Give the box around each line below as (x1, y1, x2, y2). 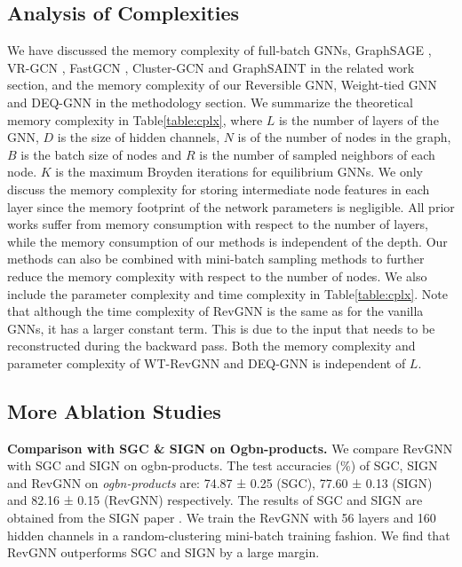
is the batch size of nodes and (20, 145, 182, 163)
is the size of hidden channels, (57, 128, 220, 146)
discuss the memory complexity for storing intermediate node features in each (7, 179, 430, 198)
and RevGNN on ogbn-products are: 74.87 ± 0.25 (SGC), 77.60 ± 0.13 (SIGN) (7, 473, 433, 492)
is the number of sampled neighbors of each (199, 145, 435, 163)
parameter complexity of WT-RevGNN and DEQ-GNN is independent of (7, 353, 406, 372)
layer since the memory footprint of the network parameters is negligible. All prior (7, 197, 455, 216)
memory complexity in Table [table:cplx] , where (7, 110, 263, 129)
